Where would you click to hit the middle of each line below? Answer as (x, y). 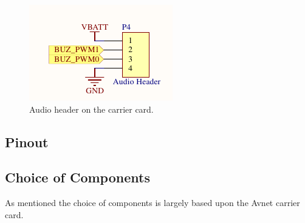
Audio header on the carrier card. (91, 109)
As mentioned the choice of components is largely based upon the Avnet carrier (152, 203)
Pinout (27, 141)
